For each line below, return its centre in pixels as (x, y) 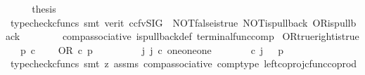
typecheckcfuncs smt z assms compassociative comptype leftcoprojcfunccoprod (184, 63)
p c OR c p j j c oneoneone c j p (152, 49)
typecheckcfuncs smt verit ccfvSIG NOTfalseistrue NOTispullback (159, 22)
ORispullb (334, 22)
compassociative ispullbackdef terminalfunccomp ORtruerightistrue (211, 36)
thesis (44, 8)
